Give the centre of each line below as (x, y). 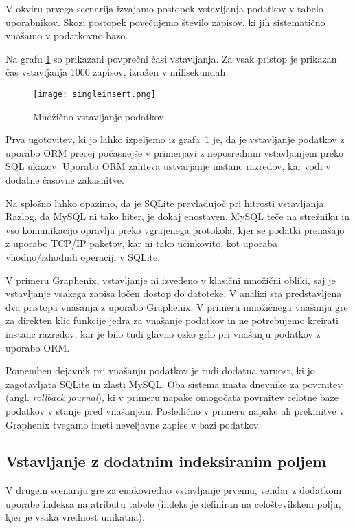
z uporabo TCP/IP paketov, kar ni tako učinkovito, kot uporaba (142, 243)
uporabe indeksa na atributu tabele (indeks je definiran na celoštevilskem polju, (173, 503)
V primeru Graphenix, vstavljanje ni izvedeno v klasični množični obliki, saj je (171, 280)
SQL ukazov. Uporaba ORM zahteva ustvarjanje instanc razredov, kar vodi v (168, 166)
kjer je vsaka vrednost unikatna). (75, 517)
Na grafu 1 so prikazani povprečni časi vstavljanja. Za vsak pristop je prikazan (171, 58)
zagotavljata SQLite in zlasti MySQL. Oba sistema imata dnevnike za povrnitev (174, 384)
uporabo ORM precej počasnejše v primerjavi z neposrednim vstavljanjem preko (174, 152)
